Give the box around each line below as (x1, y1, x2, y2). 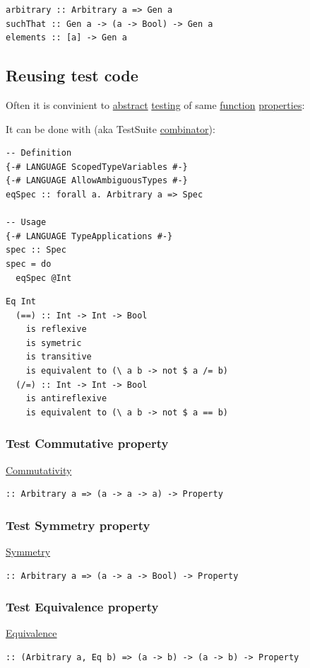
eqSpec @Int (16, 272, 72, 283)
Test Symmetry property (6, 516, 150, 534)
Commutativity (6, 462, 72, 477)
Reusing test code (6, 64, 138, 86)
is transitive (25, 352, 92, 362)
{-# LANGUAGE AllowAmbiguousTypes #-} (6, 175, 188, 186)
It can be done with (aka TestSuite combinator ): (6, 121, 215, 136)
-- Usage (6, 217, 47, 228)
